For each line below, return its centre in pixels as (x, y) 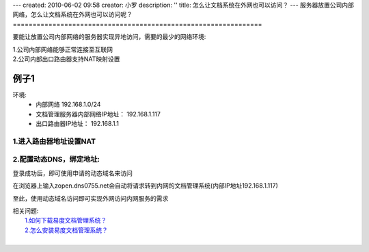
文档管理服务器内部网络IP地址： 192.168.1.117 (98, 114)
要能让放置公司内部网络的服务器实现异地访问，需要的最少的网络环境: (109, 37)
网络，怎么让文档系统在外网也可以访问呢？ (72, 14)
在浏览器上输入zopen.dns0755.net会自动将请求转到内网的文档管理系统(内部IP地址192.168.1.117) (145, 186)
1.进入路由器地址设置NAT (54, 141)
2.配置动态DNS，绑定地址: (56, 160)
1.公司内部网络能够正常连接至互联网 (63, 49)
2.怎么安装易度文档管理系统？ (67, 230)
